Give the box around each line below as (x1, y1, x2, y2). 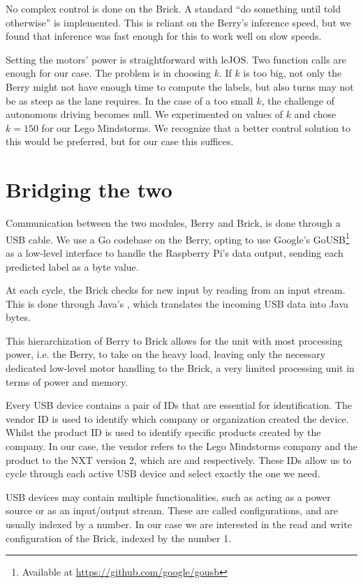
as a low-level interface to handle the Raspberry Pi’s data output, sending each (6, 245, 343, 260)
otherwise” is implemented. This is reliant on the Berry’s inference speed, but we (6, 15, 351, 29)
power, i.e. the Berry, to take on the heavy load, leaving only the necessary (6, 347, 326, 361)
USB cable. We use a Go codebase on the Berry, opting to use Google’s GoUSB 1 (6, 230, 350, 246)
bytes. (6, 310, 31, 324)
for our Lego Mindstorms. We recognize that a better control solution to (41, 120, 351, 135)
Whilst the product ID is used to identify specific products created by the (6, 425, 321, 440)
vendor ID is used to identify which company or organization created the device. (6, 411, 349, 426)
